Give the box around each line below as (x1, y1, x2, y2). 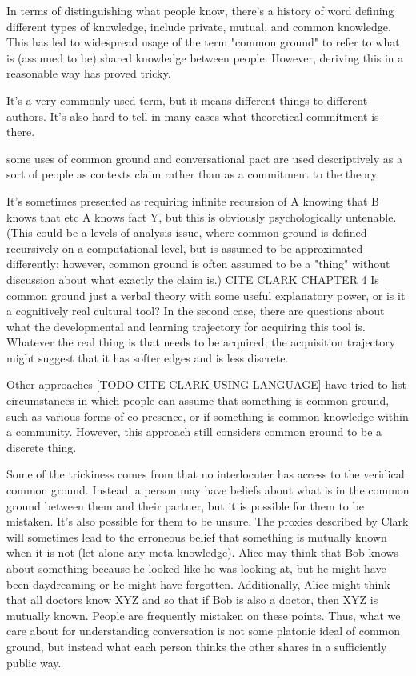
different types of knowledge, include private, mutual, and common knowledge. (6, 18, 391, 34)
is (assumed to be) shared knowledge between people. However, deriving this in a (6, 49, 404, 66)
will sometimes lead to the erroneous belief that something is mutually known (6, 528, 387, 545)
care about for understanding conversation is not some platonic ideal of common (6, 622, 401, 639)
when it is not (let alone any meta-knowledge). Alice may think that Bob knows (6, 544, 398, 561)
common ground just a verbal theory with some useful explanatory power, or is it (6, 286, 406, 303)
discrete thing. (6, 438, 77, 455)
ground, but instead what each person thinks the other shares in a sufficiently (6, 638, 387, 654)
